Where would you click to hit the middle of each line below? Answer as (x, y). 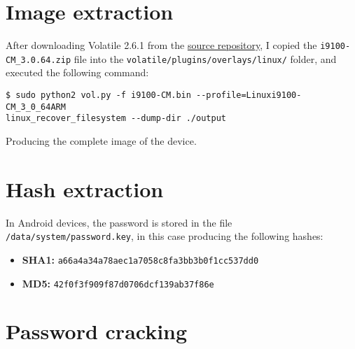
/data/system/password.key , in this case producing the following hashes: (165, 236)
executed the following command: (77, 72)
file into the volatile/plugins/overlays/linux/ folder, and (205, 58)
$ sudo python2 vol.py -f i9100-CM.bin (98, 95)
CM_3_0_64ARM (36, 107)
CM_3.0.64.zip (39, 60)
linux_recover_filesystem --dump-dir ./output (116, 119)
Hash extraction (85, 188)
